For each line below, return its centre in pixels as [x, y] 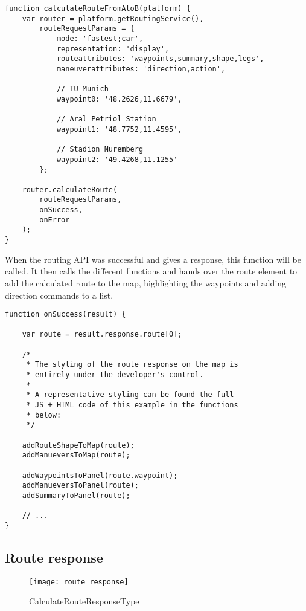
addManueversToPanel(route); [80, 486]
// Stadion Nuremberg [100, 150]
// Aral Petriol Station [106, 119]
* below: [44, 415]
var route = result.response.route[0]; [102, 335]
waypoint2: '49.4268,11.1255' [117, 159]
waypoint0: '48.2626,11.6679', [119, 99]
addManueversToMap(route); [76, 455]
